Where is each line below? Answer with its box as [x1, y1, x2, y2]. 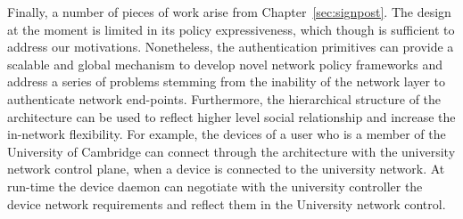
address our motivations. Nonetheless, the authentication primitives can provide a [7, 37, 454, 56]
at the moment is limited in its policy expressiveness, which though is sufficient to [7, 20, 455, 38]
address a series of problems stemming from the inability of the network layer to [7, 72, 446, 91]
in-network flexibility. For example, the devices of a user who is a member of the [7, 125, 446, 143]
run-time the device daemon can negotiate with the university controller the [7, 176, 423, 195]
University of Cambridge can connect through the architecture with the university [7, 142, 456, 160]
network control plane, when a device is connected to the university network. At [7, 159, 445, 178]
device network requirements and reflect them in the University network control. [7, 194, 446, 213]
